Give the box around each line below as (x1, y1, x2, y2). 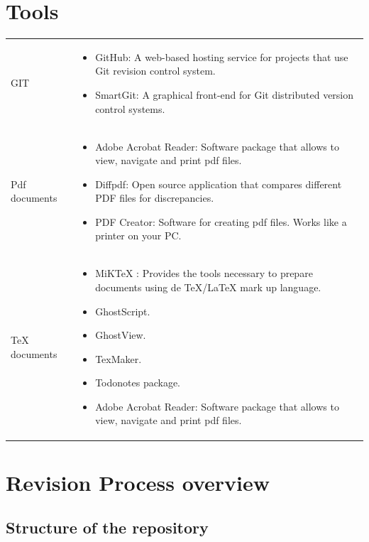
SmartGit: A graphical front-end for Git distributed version (95, 87, 354, 102)
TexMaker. (95, 351, 142, 366)
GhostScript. (95, 303, 150, 318)
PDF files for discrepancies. (95, 190, 214, 205)
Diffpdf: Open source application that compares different (95, 176, 342, 191)
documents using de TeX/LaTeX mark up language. (95, 279, 321, 294)
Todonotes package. (95, 375, 181, 390)
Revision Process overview (6, 467, 270, 497)
